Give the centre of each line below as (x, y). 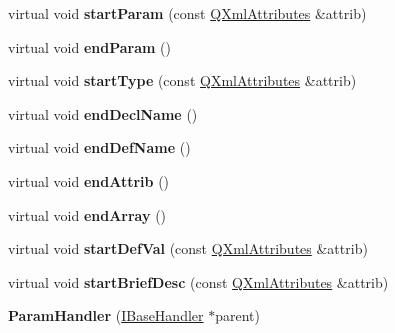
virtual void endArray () (87, 214)
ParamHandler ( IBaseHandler (106, 315)
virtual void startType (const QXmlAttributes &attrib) (182, 80)
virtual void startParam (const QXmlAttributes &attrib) (187, 13)
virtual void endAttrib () (89, 180)
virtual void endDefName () (99, 147)
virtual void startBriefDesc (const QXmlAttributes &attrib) (198, 281)
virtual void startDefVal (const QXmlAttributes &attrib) (188, 248)
